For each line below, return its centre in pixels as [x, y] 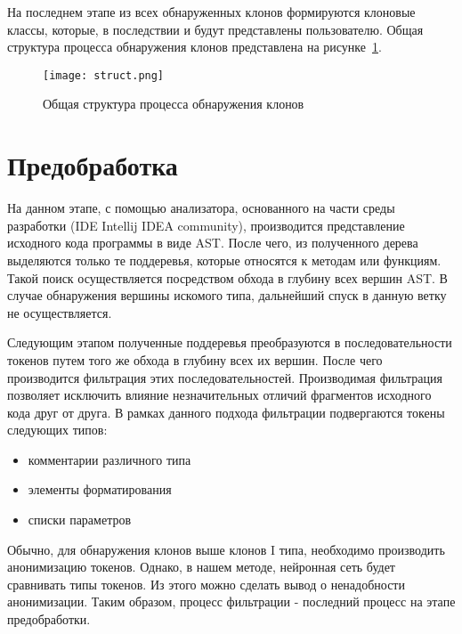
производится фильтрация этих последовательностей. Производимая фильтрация [225, 377]
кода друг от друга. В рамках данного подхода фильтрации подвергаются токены [226, 412]
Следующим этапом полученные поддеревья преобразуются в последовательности [230, 342]
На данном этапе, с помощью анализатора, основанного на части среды [201, 208]
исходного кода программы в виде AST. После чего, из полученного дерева [213, 243]
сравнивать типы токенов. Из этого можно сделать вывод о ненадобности [206, 584]
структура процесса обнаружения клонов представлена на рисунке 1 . [195, 47]
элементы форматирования [100, 489]
